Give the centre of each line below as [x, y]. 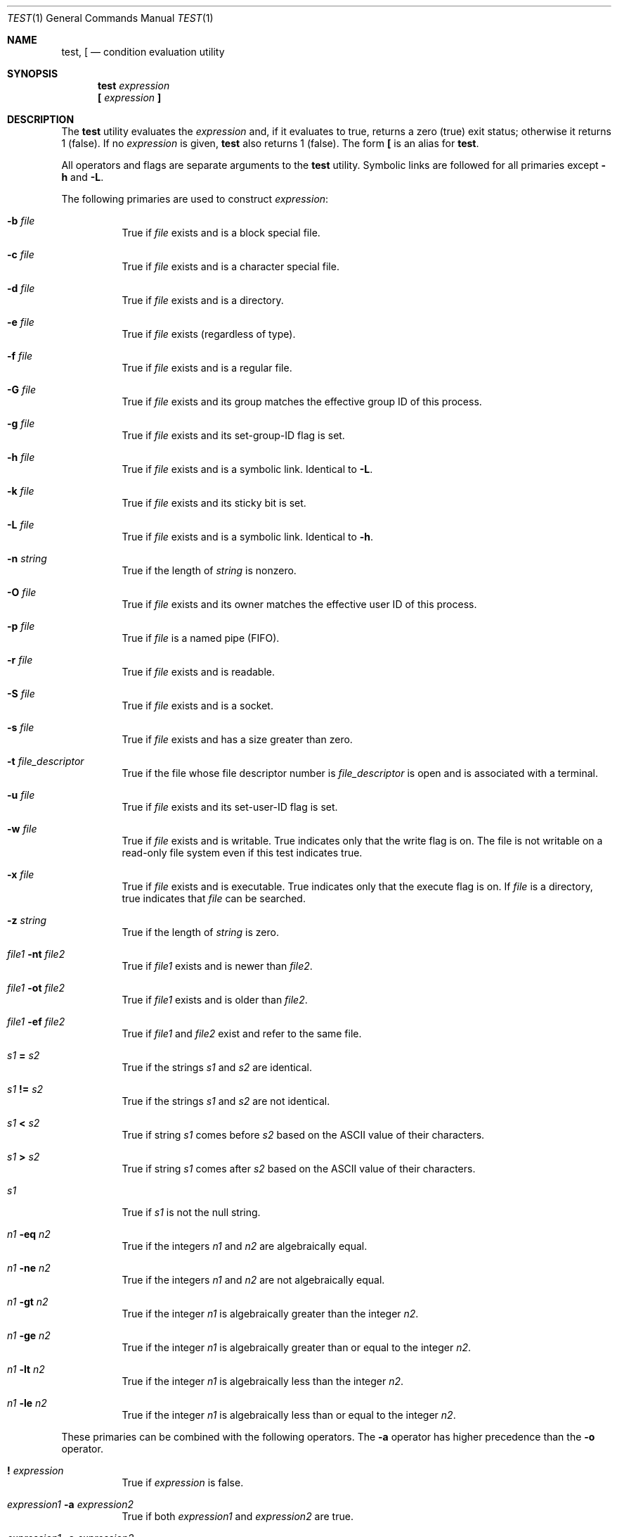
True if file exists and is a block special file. [221, 233]
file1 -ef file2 [36, 1021]
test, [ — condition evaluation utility [143, 52]
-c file [21, 254]
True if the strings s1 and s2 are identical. [217, 1067]
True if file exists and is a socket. [197, 706]
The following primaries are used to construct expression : [195, 199]
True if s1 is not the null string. [191, 1212]
